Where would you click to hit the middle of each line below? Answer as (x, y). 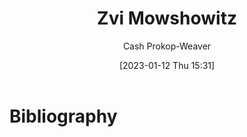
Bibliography (63, 116)
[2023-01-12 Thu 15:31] (167, 65)
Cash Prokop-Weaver (167, 46)
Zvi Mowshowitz (167, 18)
